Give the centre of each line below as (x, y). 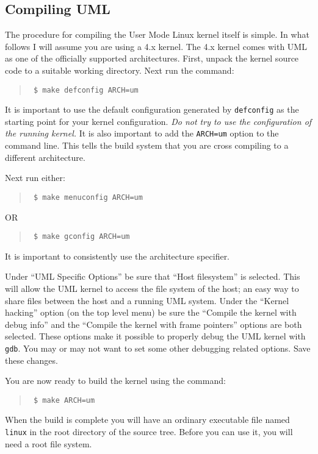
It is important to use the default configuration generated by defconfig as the (152, 109)
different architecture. (45, 157)
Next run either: (35, 178)
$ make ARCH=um (64, 400)
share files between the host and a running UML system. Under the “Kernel (147, 300)
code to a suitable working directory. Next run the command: (120, 70)
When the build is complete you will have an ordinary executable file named (147, 420)
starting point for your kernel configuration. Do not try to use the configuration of (158, 121)
